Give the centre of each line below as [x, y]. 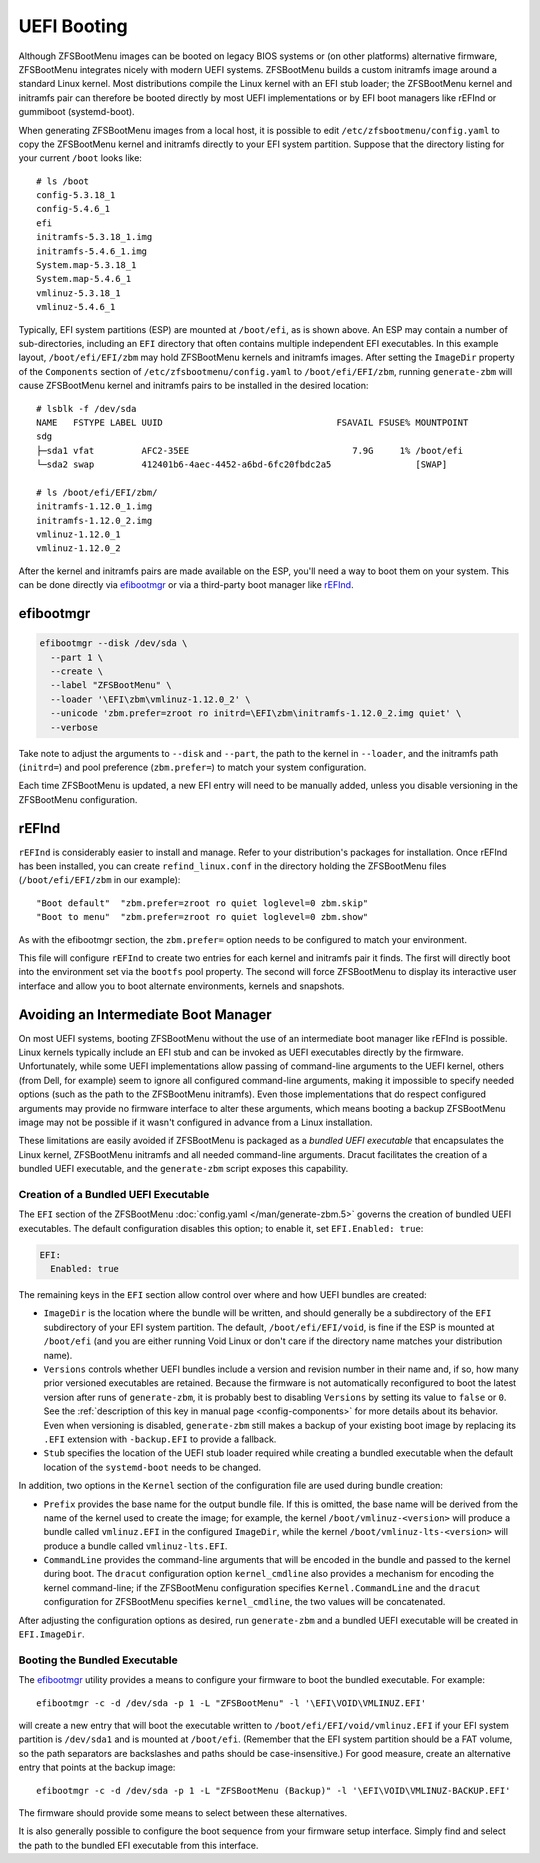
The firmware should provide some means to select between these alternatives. [183, 1812]
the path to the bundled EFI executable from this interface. [138, 1845]
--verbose [74, 727]
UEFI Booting [73, 26]
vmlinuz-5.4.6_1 [76, 307]
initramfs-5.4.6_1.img [92, 251]
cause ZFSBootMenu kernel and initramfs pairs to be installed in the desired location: [193, 386]
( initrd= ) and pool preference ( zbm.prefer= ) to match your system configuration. [192, 767]
